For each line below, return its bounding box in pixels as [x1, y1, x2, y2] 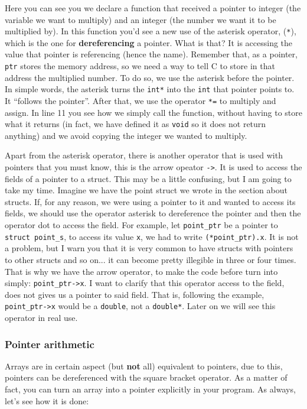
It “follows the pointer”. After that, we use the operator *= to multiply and [5, 94, 276, 106]
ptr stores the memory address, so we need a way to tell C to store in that [5, 60, 275, 72]
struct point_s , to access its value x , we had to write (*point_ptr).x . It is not [5, 230, 299, 242]
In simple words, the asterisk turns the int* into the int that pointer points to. [5, 83, 295, 95]
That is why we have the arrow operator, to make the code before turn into [5, 265, 278, 277]
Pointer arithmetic [5, 336, 94, 351]
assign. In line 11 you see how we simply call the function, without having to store [5, 106, 303, 118]
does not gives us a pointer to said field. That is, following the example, [5, 288, 264, 300]
